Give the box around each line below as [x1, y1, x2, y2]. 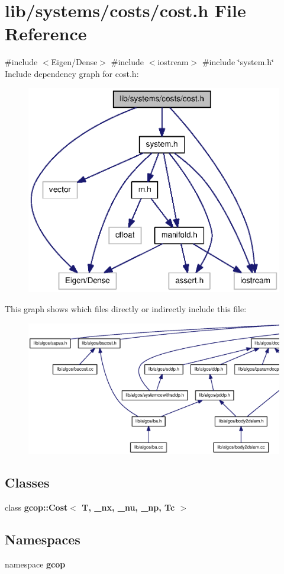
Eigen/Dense [51, 56, 98, 68]
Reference [5, 21, 87, 46]
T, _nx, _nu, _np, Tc [82, 501, 175, 513]
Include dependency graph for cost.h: [5, 67, 139, 79]
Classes [5, 473, 50, 492]
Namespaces [5, 530, 80, 548]
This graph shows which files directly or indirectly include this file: [5, 302, 247, 315]
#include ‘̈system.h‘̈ [202, 56, 274, 68]
